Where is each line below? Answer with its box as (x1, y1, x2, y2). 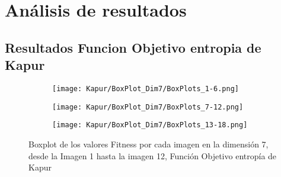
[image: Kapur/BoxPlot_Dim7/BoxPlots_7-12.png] (52, 102, 244, 111)
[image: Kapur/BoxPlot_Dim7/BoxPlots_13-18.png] (52, 121, 248, 130)
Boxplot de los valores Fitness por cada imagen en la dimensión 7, (28, 137, 269, 150)
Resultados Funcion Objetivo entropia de (5, 38, 261, 56)
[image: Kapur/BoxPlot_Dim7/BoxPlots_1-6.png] (52, 84, 239, 93)
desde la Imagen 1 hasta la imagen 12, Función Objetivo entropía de (28, 149, 277, 162)
